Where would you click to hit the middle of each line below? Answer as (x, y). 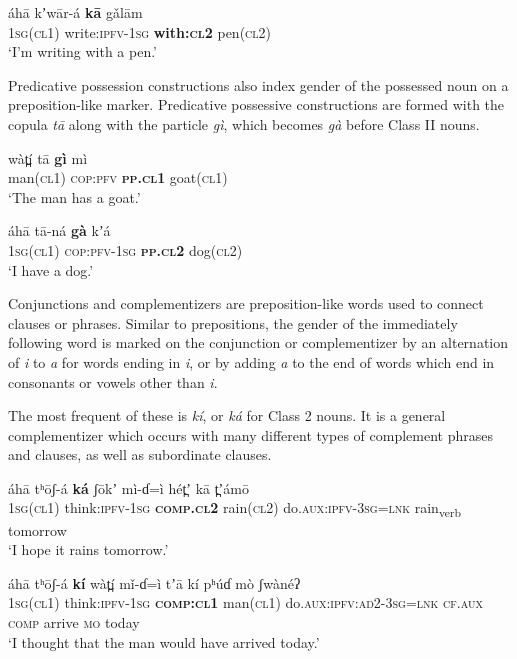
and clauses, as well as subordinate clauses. (140, 454)
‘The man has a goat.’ (74, 196)
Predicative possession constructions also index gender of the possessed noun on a (258, 84)
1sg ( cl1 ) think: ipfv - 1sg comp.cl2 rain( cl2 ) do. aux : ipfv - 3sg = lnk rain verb (234, 509)
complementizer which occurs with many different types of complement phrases (250, 434)
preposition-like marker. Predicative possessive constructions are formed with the (256, 104)
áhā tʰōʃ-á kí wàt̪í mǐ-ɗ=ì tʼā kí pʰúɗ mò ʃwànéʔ (154, 582)
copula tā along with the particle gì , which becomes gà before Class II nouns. (244, 123)
